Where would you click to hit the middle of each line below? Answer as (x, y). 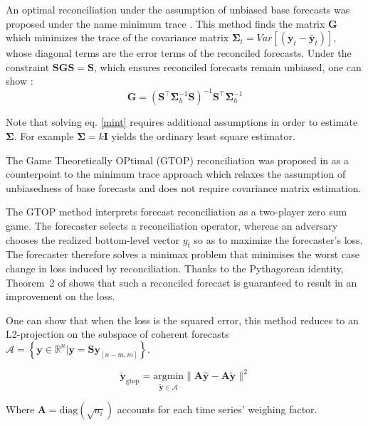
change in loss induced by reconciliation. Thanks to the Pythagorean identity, (175, 268)
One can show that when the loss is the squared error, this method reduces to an (182, 320)
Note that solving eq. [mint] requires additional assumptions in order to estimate (182, 122)
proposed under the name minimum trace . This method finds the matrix (165, 23)
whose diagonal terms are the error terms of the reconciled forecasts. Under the (179, 53)
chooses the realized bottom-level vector (93, 239)
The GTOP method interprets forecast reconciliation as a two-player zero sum (177, 212)
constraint (28, 66)
